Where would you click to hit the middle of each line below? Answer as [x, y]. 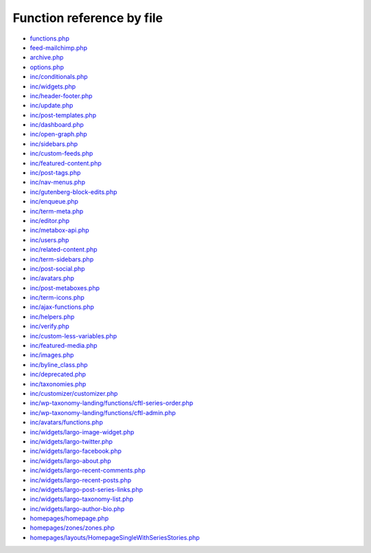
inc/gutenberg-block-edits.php [74, 191]
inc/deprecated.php [58, 375]
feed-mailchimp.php [58, 47]
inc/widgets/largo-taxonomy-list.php [82, 499]
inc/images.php [52, 355]
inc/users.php [49, 239]
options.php [47, 67]
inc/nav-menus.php [58, 183]
